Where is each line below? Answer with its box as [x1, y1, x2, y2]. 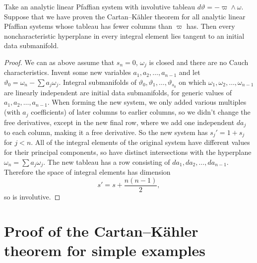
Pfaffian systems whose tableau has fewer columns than [4, 21, 172, 31]
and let [179, 67, 200, 77]
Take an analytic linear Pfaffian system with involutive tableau [4, 1, 195, 11]
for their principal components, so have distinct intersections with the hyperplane [4, 147, 252, 157]
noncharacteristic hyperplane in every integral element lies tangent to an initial [4, 30, 245, 41]
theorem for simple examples [4, 240, 206, 260]
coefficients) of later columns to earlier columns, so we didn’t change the [31, 107, 251, 117]
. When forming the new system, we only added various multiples [47, 97, 247, 107]
